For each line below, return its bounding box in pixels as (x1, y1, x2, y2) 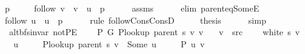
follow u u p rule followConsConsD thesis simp (4, 13, 266, 26)
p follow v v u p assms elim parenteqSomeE (4, 2, 260, 14)
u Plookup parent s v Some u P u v (13, 37, 205, 50)
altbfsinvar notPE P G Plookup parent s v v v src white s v (9, 25, 300, 38)
